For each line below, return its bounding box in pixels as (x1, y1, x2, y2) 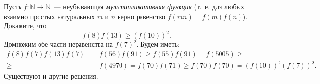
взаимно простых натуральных (4, 11, 95, 21)
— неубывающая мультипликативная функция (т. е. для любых (54, 1, 245, 11)
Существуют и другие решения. (4, 71, 98, 81)
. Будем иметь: (136, 39, 180, 49)
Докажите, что (4, 21, 47, 31)
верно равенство (117, 11, 166, 21)
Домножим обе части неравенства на (4, 39, 113, 49)
